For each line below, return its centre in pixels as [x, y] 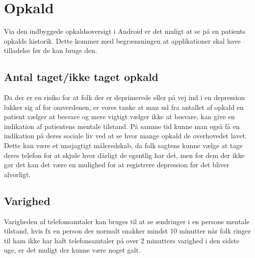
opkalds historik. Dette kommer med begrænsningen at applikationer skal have [122, 40]
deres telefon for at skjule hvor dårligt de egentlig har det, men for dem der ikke [124, 155]
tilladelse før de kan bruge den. [51, 50]
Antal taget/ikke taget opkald [81, 77]
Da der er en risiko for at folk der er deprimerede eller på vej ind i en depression [125, 97]
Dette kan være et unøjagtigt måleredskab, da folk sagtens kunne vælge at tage [123, 145]
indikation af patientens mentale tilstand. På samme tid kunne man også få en [122, 126]
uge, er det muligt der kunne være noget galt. [72, 250]
